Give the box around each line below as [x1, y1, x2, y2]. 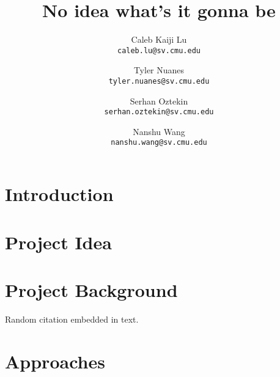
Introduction [5, 181, 114, 207]
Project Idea [5, 229, 112, 254]
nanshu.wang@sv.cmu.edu [111, 138, 207, 147]
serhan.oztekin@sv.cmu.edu [104, 108, 214, 117]
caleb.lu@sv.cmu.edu [117, 46, 201, 55]
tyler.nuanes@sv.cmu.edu [108, 76, 210, 86]
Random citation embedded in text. [5, 312, 139, 325]
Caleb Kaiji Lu [131, 33, 187, 46]
